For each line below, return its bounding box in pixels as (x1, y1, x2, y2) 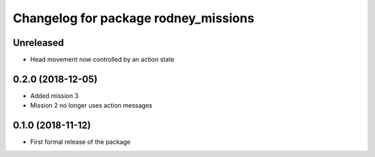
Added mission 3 (30, 91, 79, 100)
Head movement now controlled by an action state (30, 56, 175, 64)
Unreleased (12, 37, 65, 49)
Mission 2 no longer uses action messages (30, 101, 153, 110)
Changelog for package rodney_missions (12, 10, 255, 26)
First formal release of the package (30, 138, 131, 146)
